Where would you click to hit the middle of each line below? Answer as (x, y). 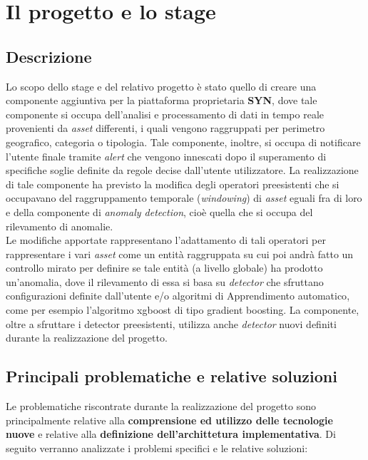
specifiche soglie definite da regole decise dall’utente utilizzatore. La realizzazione (182, 170)
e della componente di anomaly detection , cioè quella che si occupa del (159, 211)
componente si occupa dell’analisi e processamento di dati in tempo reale (165, 114)
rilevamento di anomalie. (60, 226)
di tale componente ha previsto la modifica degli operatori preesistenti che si (173, 184)
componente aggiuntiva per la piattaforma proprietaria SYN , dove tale (162, 100)
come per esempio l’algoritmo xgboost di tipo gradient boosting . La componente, (183, 310)
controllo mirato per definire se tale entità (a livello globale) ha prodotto (164, 268)
